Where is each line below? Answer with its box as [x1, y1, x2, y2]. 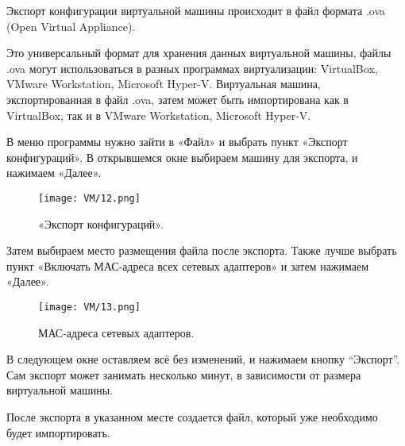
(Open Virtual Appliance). [6, 17, 136, 34]
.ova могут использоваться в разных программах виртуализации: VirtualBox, [6, 60, 378, 76]
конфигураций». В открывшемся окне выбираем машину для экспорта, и [6, 148, 358, 165]
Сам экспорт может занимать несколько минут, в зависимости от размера [6, 366, 361, 383]
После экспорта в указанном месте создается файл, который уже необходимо [6, 409, 378, 425]
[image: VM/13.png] [38, 301, 141, 313]
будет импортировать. [6, 424, 110, 440]
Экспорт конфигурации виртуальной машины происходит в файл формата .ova [6, 2, 385, 18]
